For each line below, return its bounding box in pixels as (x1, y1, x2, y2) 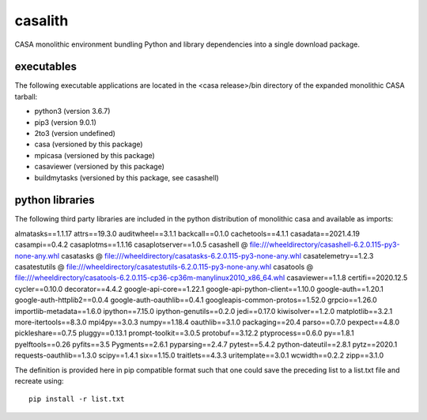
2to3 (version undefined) (34, 129, 116, 138)
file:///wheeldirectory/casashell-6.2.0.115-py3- (249, 240, 400, 249)
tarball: (14, 92, 38, 101)
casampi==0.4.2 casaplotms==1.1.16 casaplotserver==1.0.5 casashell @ (14, 240, 248, 249)
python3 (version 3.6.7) (34, 107, 111, 116)
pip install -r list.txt (28, 395, 125, 403)
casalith (14, 12, 69, 29)
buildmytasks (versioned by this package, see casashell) (34, 172, 219, 182)
